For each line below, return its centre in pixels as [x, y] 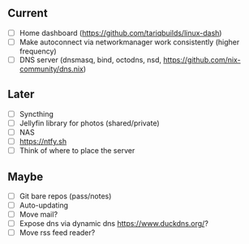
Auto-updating [44, 205]
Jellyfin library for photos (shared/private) [89, 123]
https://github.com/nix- [202, 59]
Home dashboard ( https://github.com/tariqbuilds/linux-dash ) [120, 32]
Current [28, 13]
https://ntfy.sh [43, 141]
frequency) [38, 51]
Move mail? [39, 215]
